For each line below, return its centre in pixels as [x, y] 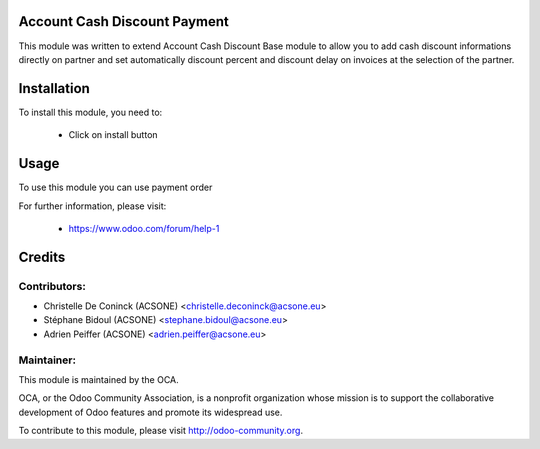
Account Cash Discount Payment [124, 21]
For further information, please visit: [92, 206]
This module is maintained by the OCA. [98, 379]
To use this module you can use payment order [115, 187]
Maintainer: [47, 360]
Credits [42, 256]
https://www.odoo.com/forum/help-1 [144, 228]
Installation [54, 88]
